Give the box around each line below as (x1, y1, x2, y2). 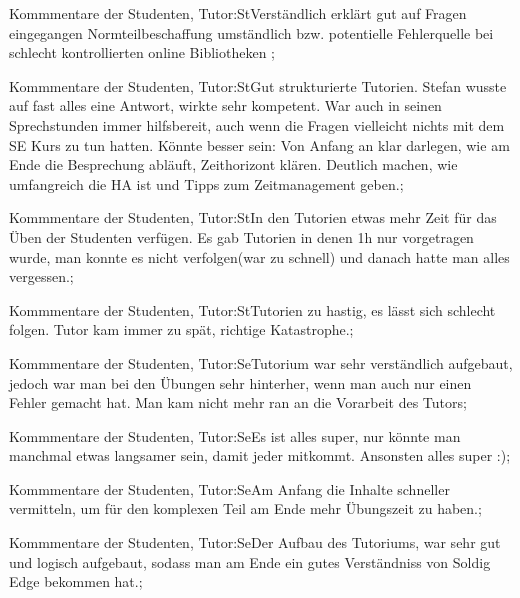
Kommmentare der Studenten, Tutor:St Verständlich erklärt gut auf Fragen (9, 3, 467, 23)
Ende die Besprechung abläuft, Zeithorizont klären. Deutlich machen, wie (9, 154, 458, 175)
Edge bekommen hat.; (9, 571, 143, 592)
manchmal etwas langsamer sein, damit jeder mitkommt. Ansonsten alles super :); (9, 445, 511, 466)
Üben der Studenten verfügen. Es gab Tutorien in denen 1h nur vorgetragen (9, 226, 474, 247)
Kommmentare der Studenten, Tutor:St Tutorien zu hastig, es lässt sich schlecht (9, 299, 496, 320)
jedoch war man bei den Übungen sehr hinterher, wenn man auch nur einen (9, 372, 472, 393)
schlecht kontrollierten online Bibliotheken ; (9, 42, 275, 63)
